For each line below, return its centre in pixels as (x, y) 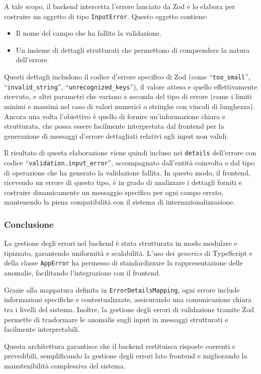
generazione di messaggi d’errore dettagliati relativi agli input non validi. (116, 135)
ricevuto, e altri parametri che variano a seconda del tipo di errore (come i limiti (128, 96)
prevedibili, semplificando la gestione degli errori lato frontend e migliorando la (126, 356)
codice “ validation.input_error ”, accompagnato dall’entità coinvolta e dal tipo (129, 162)
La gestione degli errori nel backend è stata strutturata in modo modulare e (121, 243)
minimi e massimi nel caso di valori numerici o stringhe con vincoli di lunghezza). (129, 106)
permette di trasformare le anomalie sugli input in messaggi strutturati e (116, 319)
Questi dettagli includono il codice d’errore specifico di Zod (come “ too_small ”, (127, 77)
